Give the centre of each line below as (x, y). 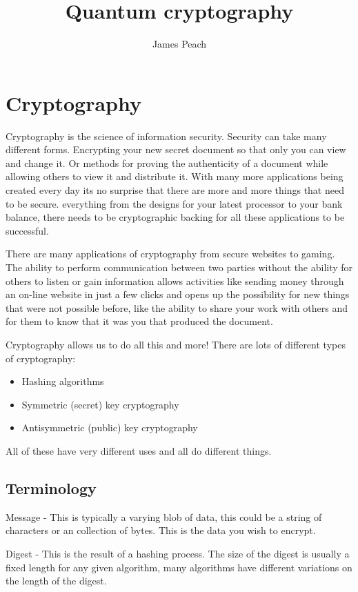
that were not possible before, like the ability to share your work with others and (177, 307)
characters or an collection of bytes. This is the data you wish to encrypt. (161, 530)
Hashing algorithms (63, 381)
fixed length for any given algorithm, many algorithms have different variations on (179, 567)
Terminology (51, 487)
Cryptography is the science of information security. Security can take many (166, 136)
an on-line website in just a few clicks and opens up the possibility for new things (178, 294)
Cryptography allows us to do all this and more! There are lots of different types (176, 344)
